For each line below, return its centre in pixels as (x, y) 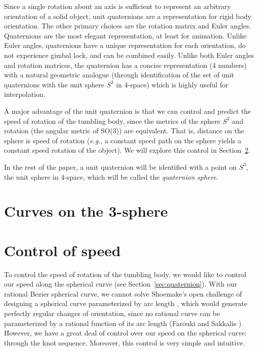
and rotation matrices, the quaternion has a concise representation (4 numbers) (125, 65)
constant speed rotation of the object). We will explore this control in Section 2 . (127, 150)
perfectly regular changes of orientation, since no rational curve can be (112, 313)
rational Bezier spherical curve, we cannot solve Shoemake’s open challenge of (123, 293)
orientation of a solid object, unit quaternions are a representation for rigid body (128, 16)
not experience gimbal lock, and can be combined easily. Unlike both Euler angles (129, 55)
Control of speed (62, 250)
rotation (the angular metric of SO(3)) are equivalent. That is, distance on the (124, 131)
